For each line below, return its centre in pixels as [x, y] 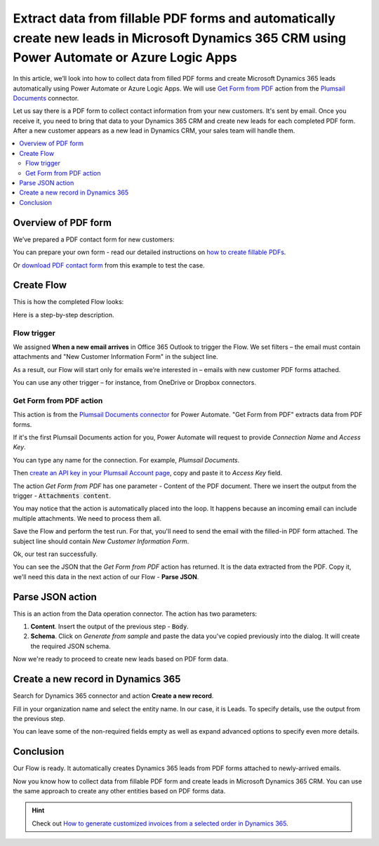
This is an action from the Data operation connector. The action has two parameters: [135, 614]
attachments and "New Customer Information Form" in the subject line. [115, 357]
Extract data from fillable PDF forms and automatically [174, 18]
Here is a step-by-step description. [64, 315]
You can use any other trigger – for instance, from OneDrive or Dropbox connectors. [134, 383]
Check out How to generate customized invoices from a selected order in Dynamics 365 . [160, 823]
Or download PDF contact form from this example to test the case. [109, 265]
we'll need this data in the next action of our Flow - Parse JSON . [106, 576]
